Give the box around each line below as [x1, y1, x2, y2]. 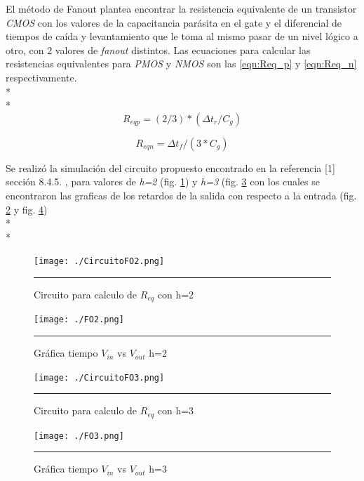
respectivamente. [6, 70, 77, 84]
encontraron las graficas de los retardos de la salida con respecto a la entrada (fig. [6, 187, 357, 202]
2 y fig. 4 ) [6, 202, 48, 216]
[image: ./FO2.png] [34, 315, 124, 325]
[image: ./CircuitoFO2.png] [34, 256, 165, 267]
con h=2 [157, 286, 194, 301]
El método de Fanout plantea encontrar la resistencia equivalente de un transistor [6, 1, 357, 15]
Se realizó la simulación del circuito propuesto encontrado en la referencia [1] [6, 160, 335, 175]
